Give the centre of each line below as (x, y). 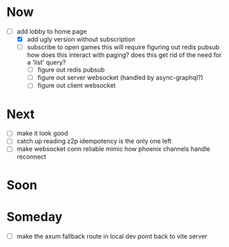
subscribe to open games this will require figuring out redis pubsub (123, 47)
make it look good (42, 134)
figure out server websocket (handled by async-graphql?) (120, 78)
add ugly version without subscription (81, 39)
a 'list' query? (47, 63)
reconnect (31, 157)
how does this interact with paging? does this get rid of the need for (124, 55)
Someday (35, 217)
